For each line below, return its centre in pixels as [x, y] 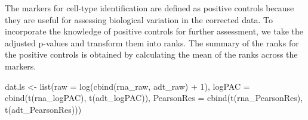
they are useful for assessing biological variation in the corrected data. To [139, 19]
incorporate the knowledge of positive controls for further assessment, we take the [154, 31]
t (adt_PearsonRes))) [43, 109]
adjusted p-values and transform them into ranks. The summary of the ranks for [152, 42]
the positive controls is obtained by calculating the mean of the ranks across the [151, 54]
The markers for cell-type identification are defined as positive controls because [150, 8]
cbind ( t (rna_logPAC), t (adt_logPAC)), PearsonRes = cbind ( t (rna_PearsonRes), [154, 98]
